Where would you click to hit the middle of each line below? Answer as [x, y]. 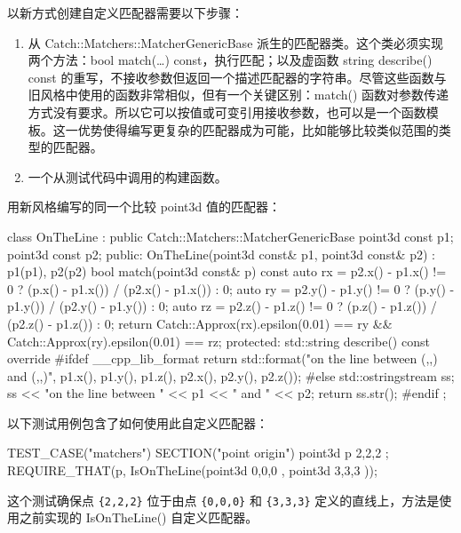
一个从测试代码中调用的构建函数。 [127, 176]
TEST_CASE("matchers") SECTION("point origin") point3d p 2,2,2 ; [198, 453]
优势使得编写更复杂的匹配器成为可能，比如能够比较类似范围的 [258, 129]
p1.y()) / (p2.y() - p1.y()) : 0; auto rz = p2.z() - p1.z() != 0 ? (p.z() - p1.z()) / [222, 306]
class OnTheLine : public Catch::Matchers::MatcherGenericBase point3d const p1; [230, 236]
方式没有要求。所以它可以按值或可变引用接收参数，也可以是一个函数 [227, 111]
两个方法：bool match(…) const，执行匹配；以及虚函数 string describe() [230, 60]
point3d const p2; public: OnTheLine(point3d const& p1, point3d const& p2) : [221, 254]
